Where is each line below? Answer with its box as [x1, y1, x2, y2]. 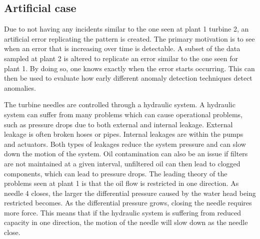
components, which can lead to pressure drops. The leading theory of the [4, 168, 227, 178]
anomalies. [4, 82, 36, 93]
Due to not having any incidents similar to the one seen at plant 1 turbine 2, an [4, 24, 249, 34]
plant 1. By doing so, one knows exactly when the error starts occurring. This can [4, 63, 255, 73]
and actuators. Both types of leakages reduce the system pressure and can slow [4, 138, 246, 149]
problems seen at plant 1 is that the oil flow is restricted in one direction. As [4, 178, 239, 188]
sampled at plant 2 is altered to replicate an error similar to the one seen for [4, 53, 238, 63]
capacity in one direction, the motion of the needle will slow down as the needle [4, 217, 248, 227]
